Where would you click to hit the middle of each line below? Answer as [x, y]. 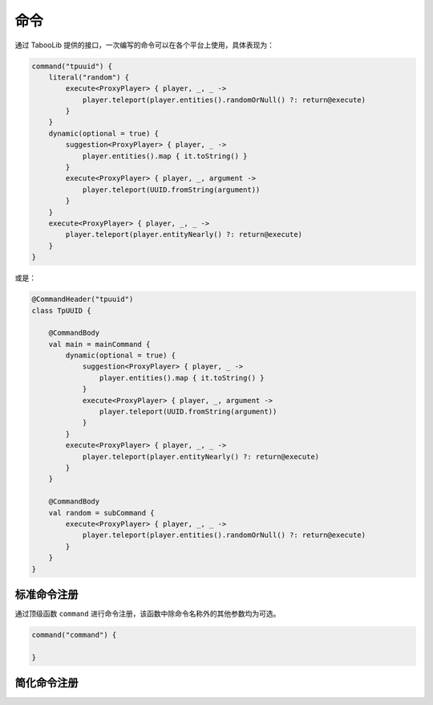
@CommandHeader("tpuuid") [83, 300]
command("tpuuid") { [72, 66]
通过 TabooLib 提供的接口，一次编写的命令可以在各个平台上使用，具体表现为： [144, 45]
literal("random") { [89, 77]
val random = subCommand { [102, 513]
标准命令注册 [47, 594]
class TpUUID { [61, 310]
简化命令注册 [47, 683]
